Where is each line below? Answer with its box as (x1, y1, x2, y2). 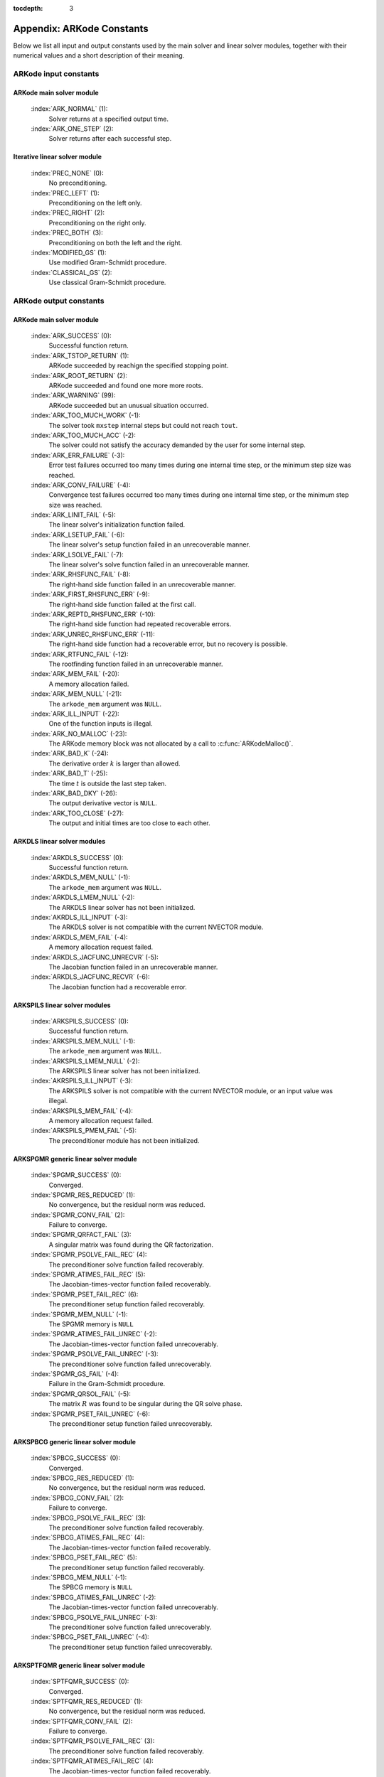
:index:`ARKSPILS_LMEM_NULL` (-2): (31, 1056, 140, 1065)
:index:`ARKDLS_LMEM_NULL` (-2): (31, 893, 135, 902)
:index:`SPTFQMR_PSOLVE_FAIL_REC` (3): (31, 1736, 155, 1745)
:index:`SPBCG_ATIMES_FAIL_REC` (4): (31, 1533, 145, 1542)
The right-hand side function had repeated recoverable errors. (48, 620, 232, 628)
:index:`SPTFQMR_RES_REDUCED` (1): (31, 1697, 144, 1705)
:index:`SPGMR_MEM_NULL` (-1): (31, 1310, 128, 1319)
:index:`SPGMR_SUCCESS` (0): (31, 1171, 122, 1179)
